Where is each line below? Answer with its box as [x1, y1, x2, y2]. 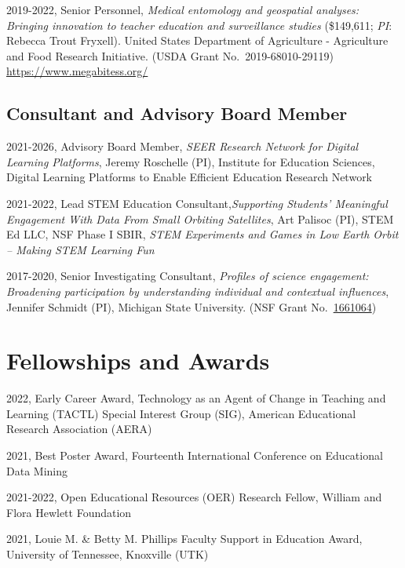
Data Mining [6, 462, 67, 479]
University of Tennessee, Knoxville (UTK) [6, 545, 209, 562]
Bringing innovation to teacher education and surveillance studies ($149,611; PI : [6, 16, 392, 33]
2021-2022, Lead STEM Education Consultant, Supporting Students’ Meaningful [6, 195, 388, 211]
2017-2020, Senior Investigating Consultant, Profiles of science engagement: [6, 268, 369, 284]
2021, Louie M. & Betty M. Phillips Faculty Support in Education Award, [6, 530, 363, 547]
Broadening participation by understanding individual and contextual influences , [6, 282, 389, 299]
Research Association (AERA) [6, 421, 152, 437]
